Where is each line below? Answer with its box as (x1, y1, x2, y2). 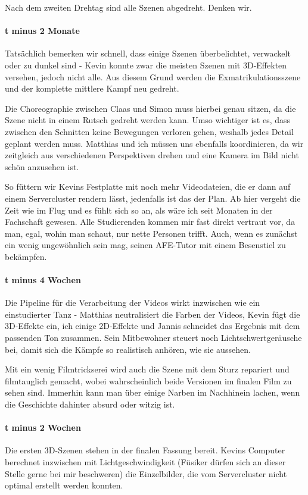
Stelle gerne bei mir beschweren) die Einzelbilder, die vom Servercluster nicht (5, 467, 287, 480)
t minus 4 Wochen (5, 274, 81, 286)
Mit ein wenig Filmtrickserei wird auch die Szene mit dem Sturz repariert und (5, 363, 290, 375)
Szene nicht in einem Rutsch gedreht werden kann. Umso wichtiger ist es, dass (5, 114, 291, 126)
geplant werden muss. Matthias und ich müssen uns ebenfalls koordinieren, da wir (5, 137, 304, 149)
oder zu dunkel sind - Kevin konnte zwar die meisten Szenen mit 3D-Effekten (5, 58, 287, 71)
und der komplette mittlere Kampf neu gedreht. (5, 82, 179, 95)
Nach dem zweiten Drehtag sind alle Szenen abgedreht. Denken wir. (5, 1, 252, 13)
